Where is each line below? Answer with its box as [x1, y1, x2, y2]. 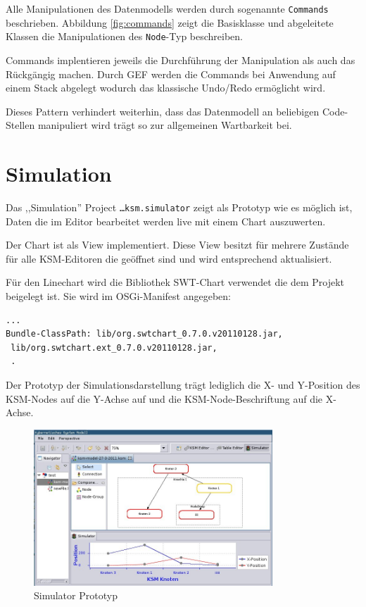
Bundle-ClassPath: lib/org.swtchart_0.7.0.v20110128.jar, [6, 329, 283, 339]
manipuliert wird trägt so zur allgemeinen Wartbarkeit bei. [37, 118, 292, 132]
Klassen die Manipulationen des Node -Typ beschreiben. [6, 29, 244, 44]
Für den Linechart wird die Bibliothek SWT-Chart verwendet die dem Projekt [6, 275, 345, 289]
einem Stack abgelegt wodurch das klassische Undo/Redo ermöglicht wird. [6, 80, 326, 95]
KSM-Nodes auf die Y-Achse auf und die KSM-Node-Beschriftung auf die [6, 391, 323, 406]
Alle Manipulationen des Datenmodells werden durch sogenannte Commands [6, 1, 329, 15]
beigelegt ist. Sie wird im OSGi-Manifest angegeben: [6, 289, 231, 303]
